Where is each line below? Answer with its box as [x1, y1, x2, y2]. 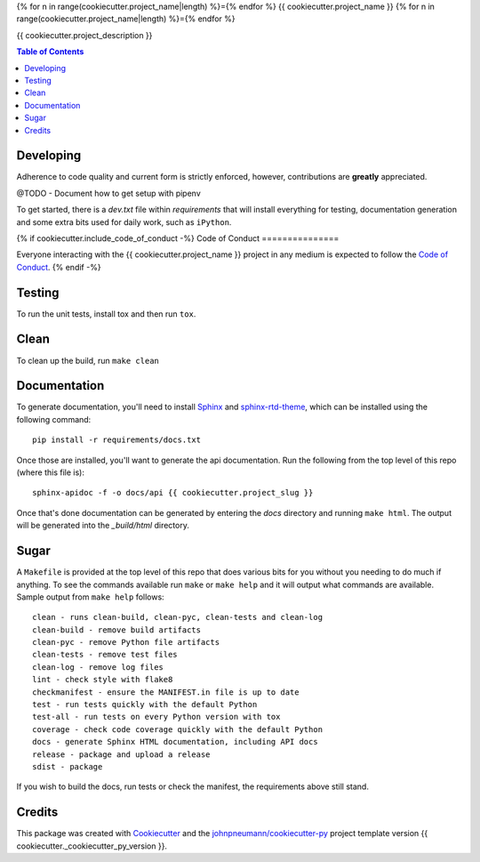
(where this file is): [16, 467, 84, 478]
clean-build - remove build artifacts [32, 624, 202, 635]
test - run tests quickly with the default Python [32, 699, 258, 710]
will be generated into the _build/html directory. [16, 520, 190, 531]
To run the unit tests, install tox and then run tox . [16, 308, 196, 319]
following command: [16, 414, 92, 424]
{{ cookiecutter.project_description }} [16, 29, 153, 40]
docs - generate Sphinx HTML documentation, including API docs [32, 737, 319, 747]
